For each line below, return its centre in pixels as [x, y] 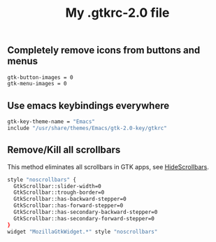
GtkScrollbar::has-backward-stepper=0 [70, 199]
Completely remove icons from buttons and [104, 50]
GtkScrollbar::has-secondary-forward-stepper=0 [84, 218]
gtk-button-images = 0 [40, 77]
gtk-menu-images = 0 [37, 84]
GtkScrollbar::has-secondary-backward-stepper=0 [86, 212]
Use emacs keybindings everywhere [88, 105]
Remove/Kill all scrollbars [64, 150]
